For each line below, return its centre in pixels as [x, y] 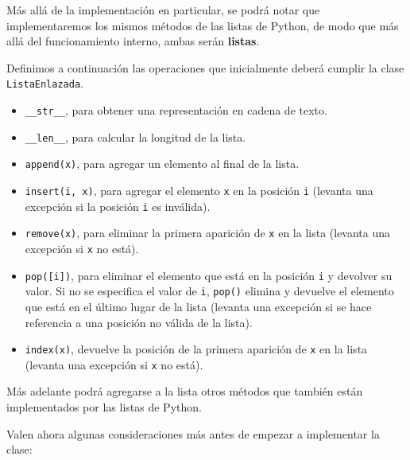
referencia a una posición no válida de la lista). [139, 322]
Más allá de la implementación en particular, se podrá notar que [163, 10]
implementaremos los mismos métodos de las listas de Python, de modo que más [203, 25]
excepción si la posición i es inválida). [118, 206]
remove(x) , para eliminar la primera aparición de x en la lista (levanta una [208, 233]
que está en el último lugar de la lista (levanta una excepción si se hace [198, 306]
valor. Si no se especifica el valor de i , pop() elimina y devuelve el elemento [209, 291]
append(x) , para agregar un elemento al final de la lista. [162, 164]
